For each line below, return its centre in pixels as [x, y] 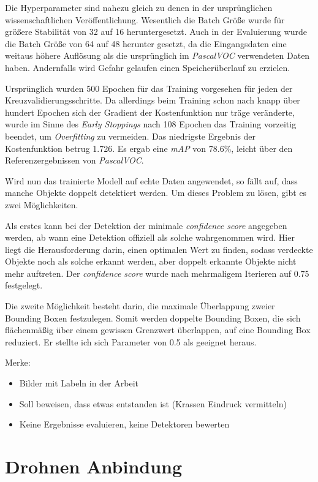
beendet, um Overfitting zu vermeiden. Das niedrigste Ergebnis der [131, 136]
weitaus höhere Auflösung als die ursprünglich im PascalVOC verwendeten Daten [157, 55]
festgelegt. [24, 285]
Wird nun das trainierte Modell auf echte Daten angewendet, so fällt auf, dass [151, 180]
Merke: [18, 362]
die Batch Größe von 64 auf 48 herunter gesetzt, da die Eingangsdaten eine [146, 43]
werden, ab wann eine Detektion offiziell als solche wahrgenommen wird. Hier [150, 237]
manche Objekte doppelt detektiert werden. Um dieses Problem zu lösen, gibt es [156, 193]
